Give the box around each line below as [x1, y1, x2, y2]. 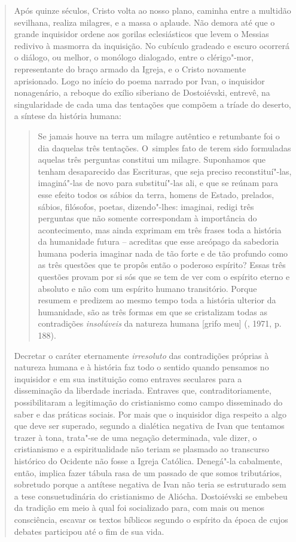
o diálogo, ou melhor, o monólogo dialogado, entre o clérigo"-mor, [14, 51, 254, 63]
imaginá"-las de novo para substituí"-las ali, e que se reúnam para [38, 176, 279, 189]
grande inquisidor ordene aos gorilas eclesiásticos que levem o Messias [14, 28, 269, 40]
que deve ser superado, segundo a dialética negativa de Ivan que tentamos [14, 419, 285, 432]
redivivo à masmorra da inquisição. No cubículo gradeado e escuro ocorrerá [14, 39, 290, 51]
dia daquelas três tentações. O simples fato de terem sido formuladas [38, 141, 291, 154]
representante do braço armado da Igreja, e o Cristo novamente [14, 62, 246, 75]
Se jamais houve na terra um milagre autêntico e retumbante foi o [38, 129, 280, 142]
